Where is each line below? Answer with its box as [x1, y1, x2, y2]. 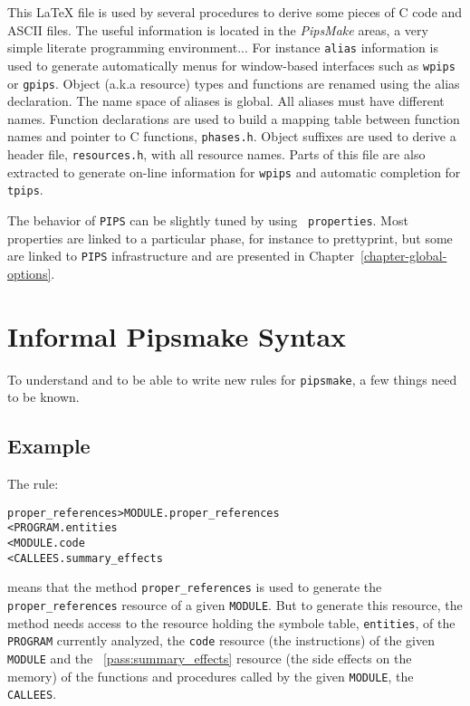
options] [7, 263, 52, 282]
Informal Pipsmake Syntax [7, 317, 347, 354]
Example [7, 432, 91, 460]
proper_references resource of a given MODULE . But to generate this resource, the [7, 595, 463, 614]
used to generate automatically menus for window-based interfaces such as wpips [7, 55, 456, 74]
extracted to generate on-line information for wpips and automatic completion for [7, 162, 461, 181]
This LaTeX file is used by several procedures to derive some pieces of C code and [7, 3, 463, 21]
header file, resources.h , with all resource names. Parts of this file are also [7, 145, 426, 163]
